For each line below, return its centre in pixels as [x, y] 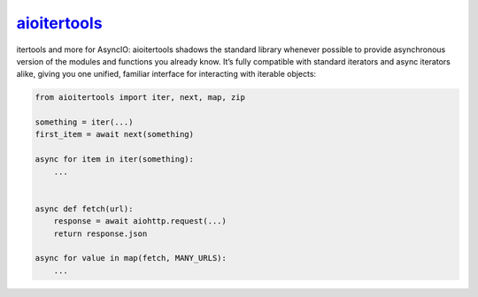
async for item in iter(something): [115, 160]
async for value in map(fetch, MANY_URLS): [131, 258]
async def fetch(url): [84, 209]
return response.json [100, 233]
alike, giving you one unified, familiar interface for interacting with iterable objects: [166, 74]
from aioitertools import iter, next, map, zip [140, 98]
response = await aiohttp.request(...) [140, 221]
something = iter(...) [84, 122]
